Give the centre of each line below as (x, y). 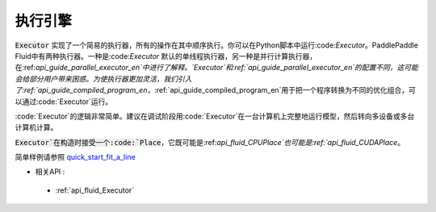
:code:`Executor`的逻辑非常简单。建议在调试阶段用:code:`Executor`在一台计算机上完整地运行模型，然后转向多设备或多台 (215, 116)
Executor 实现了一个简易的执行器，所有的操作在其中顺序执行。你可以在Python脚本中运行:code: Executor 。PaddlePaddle (217, 45)
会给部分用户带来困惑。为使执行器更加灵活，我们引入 (103, 79)
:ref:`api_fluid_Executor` (95, 190)
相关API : (50, 172)
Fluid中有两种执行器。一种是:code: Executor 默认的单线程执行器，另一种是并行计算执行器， (166, 56)
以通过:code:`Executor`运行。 (64, 102)
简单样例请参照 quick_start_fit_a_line (75, 157)
